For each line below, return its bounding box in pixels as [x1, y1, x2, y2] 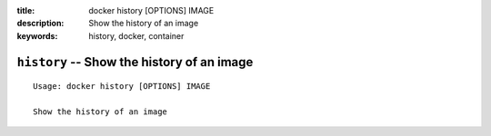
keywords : [16, 30, 58, 41]
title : [16, 5, 35, 15]
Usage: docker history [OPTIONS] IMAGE [33, 82, 211, 92]
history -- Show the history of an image [16, 54, 254, 70]
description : [16, 18, 65, 29]
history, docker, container [88, 30, 185, 41]
